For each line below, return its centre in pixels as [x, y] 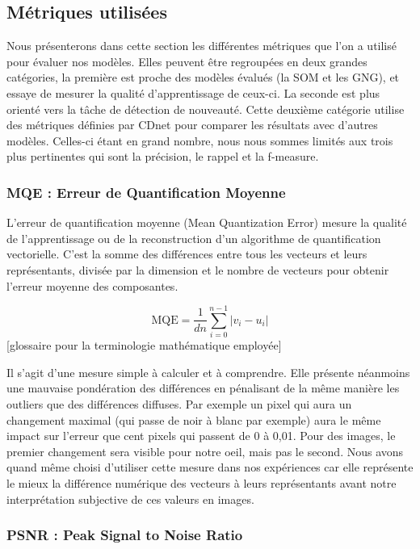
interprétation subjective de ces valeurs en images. [130, 499]
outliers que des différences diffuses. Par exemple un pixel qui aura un [179, 404]
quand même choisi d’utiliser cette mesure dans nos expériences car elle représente [210, 467]
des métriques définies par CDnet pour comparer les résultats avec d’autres [192, 125]
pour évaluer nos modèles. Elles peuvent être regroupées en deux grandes [187, 61]
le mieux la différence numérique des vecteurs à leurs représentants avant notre [202, 483]
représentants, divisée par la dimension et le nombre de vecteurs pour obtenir [198, 269]
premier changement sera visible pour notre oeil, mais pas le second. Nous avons [205, 451]
